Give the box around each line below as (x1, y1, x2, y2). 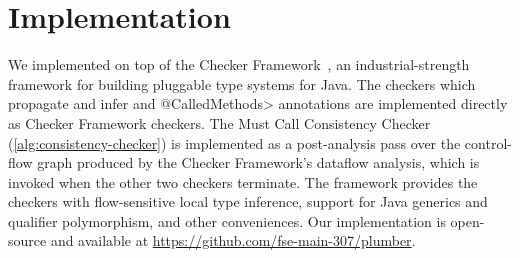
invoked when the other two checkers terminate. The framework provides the (8, 171, 478, 192)
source (8, 230, 47, 251)
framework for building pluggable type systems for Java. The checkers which (8, 73, 476, 94)
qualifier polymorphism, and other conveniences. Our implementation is (8, 210, 446, 231)
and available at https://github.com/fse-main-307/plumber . (50, 230, 416, 251)
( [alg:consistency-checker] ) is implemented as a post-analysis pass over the (8, 132, 461, 153)
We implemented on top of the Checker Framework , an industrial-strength (8, 54, 470, 75)
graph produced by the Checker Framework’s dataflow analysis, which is (37, 152, 480, 173)
